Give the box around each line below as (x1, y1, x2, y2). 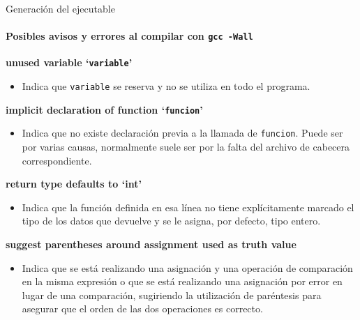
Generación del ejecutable (6, 1, 115, 15)
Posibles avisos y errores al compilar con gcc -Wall (6, 29, 253, 43)
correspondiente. (22, 153, 92, 167)
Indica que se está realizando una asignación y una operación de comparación (22, 260, 353, 275)
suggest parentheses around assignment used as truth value (6, 237, 297, 252)
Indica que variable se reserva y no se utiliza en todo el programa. (22, 79, 310, 93)
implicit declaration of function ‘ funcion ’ (6, 102, 203, 116)
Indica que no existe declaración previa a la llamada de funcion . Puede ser (22, 125, 343, 140)
